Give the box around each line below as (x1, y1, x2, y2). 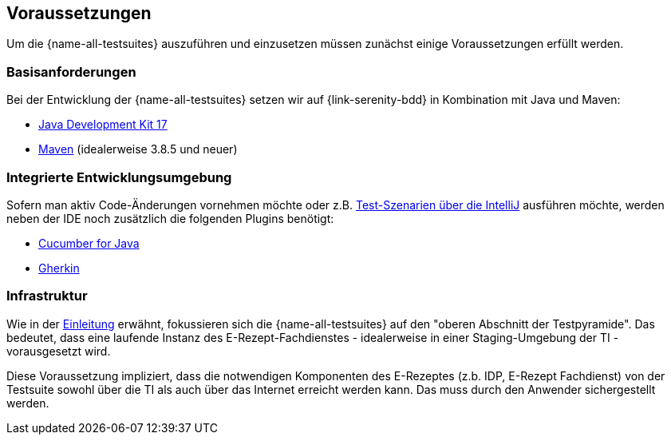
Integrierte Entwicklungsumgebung (6, 169, 232, 185)
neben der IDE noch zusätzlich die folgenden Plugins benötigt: (6, 211, 334, 225)
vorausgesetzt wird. (6, 344, 111, 358)
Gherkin (38, 260, 80, 275)
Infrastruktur (6, 288, 88, 304)
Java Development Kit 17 (38, 117, 168, 132)
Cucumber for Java (38, 236, 140, 250)
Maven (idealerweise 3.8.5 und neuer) (38, 142, 238, 157)
